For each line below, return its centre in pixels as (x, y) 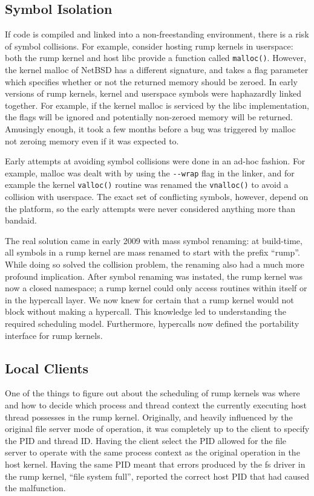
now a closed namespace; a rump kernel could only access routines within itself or (156, 288)
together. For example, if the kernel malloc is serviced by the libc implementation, (157, 105)
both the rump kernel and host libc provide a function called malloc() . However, (155, 58)
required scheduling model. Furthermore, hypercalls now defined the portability (152, 324)
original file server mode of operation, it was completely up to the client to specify (157, 429)
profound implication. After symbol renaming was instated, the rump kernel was (154, 276)
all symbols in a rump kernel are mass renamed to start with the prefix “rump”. (152, 252)
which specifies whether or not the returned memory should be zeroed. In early (151, 81)
